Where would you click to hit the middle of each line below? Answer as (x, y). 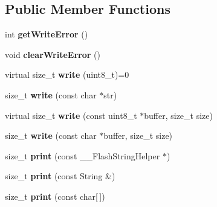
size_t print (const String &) (60, 176)
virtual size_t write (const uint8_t (71, 115)
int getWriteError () (47, 34)
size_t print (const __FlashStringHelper (83, 155)
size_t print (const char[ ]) (55, 196)
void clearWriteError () (53, 54)
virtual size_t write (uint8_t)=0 (67, 75)
